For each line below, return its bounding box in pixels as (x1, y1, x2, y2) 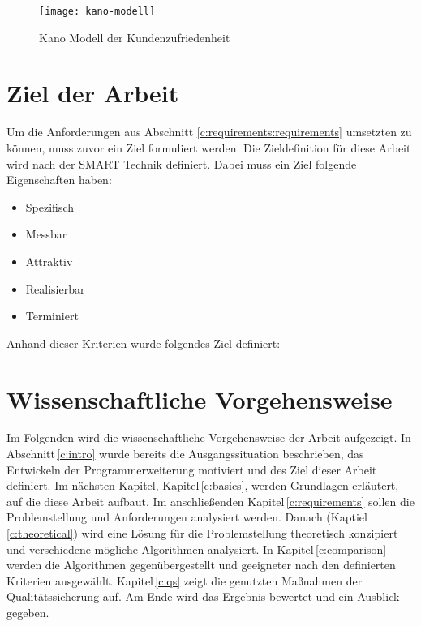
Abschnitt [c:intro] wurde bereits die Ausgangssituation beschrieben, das (6, 445, 364, 462)
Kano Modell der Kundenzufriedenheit (39, 28, 230, 45)
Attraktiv (25, 252, 73, 269)
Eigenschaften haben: (6, 171, 112, 188)
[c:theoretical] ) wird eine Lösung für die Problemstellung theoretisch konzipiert (6, 525, 398, 541)
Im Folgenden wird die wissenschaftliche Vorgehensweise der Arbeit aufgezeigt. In (6, 429, 411, 446)
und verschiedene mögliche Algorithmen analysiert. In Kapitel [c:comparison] (6, 540, 387, 557)
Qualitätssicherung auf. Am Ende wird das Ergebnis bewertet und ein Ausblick (6, 588, 400, 605)
